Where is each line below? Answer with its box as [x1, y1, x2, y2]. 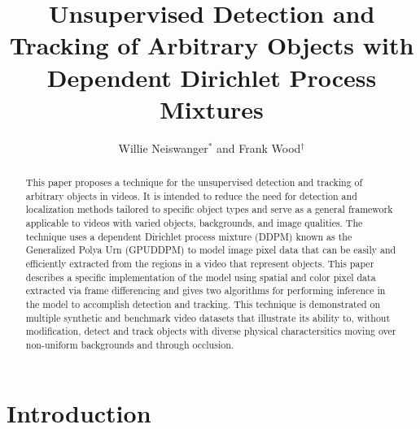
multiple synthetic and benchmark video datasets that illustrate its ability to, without [25, 310, 391, 324]
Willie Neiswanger [118, 139, 208, 156]
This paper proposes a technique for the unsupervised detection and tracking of [25, 175, 363, 189]
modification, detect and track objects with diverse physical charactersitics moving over [25, 324, 396, 338]
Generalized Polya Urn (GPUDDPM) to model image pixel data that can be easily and [25, 243, 396, 257]
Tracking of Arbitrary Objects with [9, 28, 414, 62]
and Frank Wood [217, 139, 301, 156]
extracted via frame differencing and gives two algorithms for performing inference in [25, 284, 386, 297]
